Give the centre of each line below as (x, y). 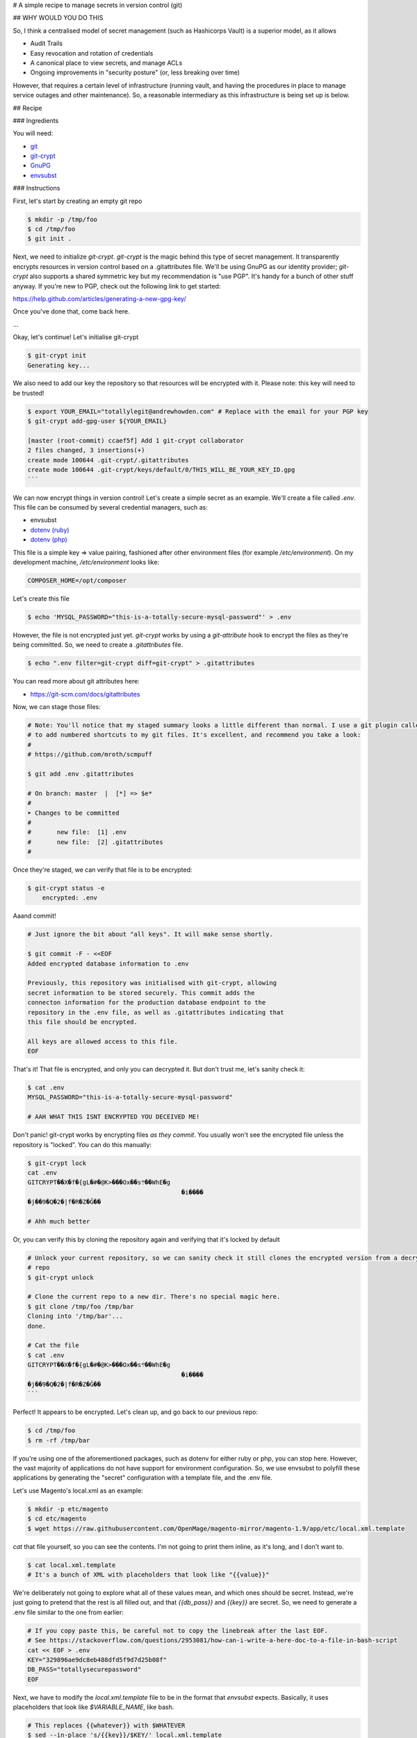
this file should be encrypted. (83, 1022)
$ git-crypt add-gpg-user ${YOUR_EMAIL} (97, 421)
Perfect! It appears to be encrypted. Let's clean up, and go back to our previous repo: (136, 1412)
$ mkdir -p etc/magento (68, 1509)
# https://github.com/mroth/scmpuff (90, 755)
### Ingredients (36, 120)
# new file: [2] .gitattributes (95, 842)
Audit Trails (46, 43)
